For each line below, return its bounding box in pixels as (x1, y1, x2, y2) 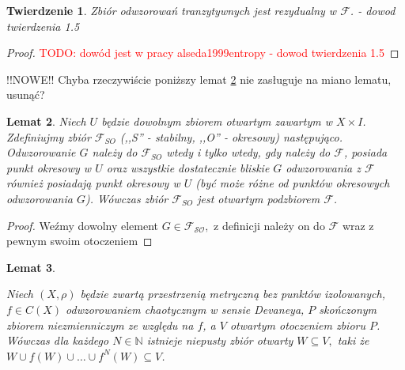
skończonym (319, 300, 377, 317)
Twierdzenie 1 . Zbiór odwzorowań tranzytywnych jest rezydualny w (6, 2, 337, 18)
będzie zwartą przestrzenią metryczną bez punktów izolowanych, (80, 285, 385, 302)
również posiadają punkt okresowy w (6, 175, 180, 191)
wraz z (342, 217, 374, 233)
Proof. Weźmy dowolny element (6, 217, 159, 233)
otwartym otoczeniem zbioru (229, 316, 365, 333)
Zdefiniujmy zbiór (6, 128, 91, 145)
